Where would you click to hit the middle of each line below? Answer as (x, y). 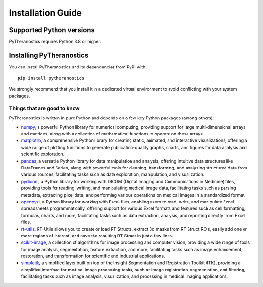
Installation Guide (46, 13)
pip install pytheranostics (51, 78)
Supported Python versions (52, 30)
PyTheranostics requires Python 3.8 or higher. (55, 42)
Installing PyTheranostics (49, 55)
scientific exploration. (43, 154)
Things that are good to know (44, 108)
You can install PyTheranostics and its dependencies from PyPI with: (78, 67)
